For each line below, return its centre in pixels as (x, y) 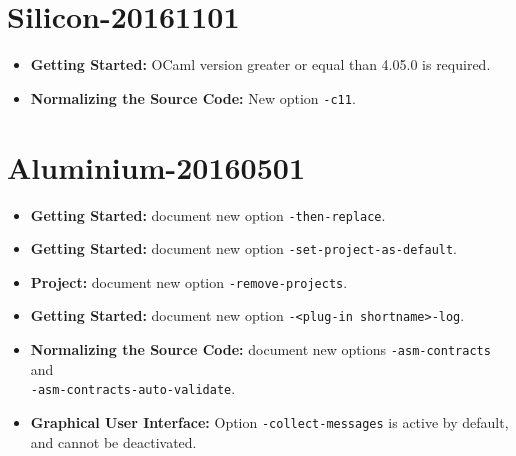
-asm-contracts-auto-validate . (133, 388)
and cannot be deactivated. (113, 441)
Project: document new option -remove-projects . (189, 281)
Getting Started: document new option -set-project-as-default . (244, 248)
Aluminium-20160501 (156, 166)
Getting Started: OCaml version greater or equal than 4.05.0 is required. (260, 64)
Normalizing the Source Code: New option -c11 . (193, 97)
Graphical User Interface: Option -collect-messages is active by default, (269, 422)
